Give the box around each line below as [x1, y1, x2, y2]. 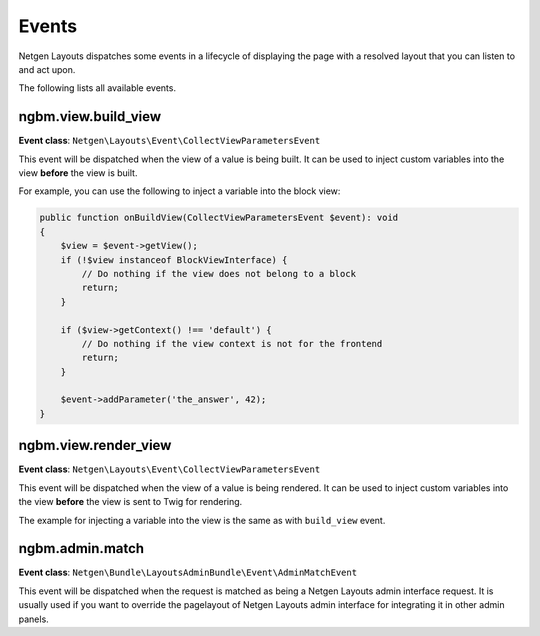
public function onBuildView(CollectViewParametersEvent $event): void [39, 212, 399, 224]
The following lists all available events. [18, 82, 177, 94]
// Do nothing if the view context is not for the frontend [81, 338, 383, 349]
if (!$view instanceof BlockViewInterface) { [60, 254, 288, 265]
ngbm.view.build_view [18, 108, 162, 125]
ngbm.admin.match [18, 540, 145, 557]
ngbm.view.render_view [18, 437, 172, 454]
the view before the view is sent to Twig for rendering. [18, 496, 243, 508]
